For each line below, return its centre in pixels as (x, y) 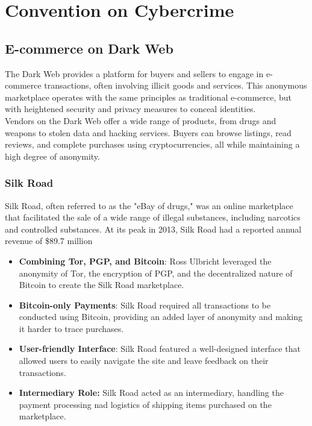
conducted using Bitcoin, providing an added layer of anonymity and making (161, 317)
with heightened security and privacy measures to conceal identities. (130, 109)
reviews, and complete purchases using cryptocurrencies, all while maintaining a (152, 144)
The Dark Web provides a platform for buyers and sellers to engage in (134, 73)
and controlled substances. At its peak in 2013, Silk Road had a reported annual (153, 229)
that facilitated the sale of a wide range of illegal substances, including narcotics (153, 217)
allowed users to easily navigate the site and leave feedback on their (144, 361)
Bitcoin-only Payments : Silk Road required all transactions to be (145, 305)
